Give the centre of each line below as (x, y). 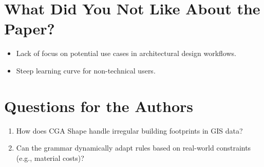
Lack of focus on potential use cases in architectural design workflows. (126, 53)
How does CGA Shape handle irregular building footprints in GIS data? (129, 130)
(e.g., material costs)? (50, 157)
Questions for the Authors (99, 106)
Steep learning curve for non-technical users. (86, 70)
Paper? (30, 29)
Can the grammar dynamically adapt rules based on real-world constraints (134, 148)
